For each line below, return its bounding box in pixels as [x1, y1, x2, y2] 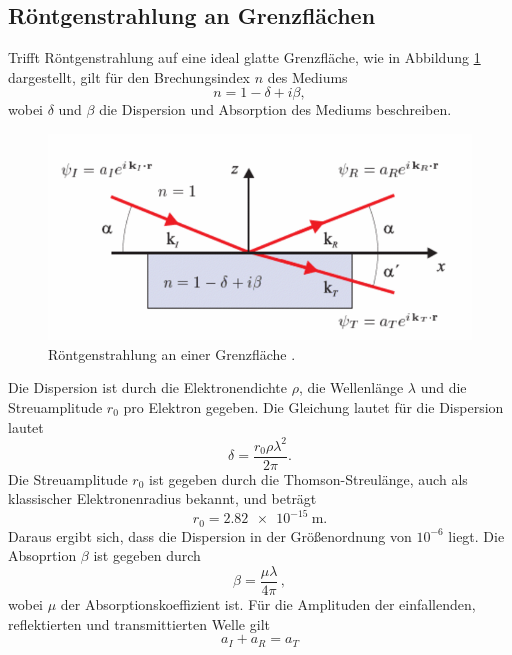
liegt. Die [448, 525, 505, 546]
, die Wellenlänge [298, 377, 404, 398]
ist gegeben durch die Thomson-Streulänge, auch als [148, 468, 468, 489]
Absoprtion [8, 545, 77, 566]
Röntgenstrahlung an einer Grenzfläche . [48, 343, 296, 364]
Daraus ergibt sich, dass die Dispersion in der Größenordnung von [8, 525, 412, 546]
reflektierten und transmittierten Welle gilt [8, 613, 270, 634]
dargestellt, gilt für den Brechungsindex [8, 66, 250, 87]
